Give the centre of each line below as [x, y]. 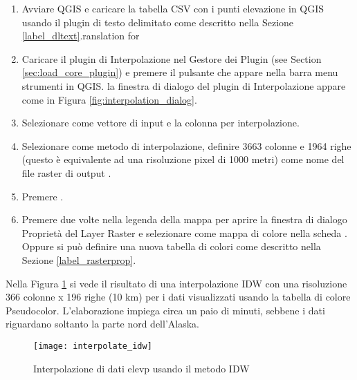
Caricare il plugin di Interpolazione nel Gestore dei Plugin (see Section [172, 58]
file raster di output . [66, 172]
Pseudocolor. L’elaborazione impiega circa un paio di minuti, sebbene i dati [165, 310]
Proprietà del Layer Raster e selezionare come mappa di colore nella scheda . [184, 232]
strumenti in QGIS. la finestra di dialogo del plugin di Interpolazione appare [184, 85]
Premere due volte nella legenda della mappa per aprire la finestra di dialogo [184, 219]
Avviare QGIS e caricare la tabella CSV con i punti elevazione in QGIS [173, 8]
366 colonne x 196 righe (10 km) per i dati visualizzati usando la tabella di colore [178, 297]
